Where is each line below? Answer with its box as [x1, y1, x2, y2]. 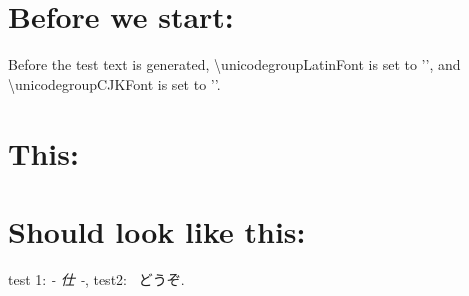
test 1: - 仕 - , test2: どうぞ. [8, 268, 185, 289]
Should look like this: [8, 210, 306, 251]
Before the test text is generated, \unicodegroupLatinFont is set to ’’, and [8, 54, 461, 75]
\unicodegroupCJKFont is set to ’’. [8, 73, 221, 94]
